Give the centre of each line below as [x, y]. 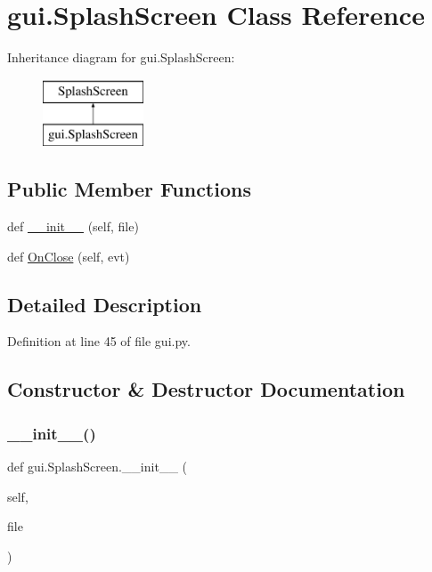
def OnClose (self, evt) [69, 256]
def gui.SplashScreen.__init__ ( [97, 467]
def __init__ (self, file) [73, 226]
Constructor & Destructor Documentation [206, 389]
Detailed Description [105, 304]
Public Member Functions [129, 189]
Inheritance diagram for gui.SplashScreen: [121, 57]
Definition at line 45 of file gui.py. [99, 341]
